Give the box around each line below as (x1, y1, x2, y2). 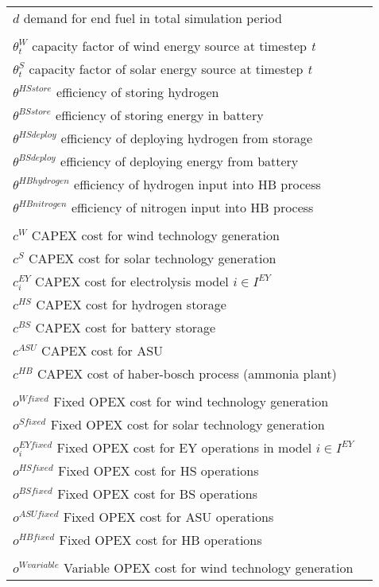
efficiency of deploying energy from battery (60, 152, 299, 170)
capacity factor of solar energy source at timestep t (29, 60, 312, 78)
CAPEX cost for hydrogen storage (36, 295, 226, 313)
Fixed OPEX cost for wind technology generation (53, 392, 329, 410)
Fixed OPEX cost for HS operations (57, 461, 259, 480)
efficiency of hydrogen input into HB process (74, 175, 321, 193)
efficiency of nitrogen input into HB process (71, 198, 314, 216)
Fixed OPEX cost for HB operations (59, 531, 262, 549)
